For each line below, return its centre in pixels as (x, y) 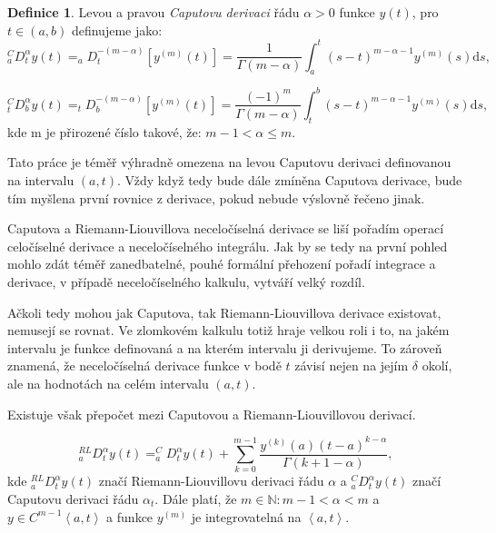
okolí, (437, 365)
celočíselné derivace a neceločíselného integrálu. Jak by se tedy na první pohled (228, 246)
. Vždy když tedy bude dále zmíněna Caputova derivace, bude (290, 179)
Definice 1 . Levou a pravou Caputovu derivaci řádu (154, 12)
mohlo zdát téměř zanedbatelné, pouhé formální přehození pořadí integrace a (222, 264)
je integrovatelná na (246, 516)
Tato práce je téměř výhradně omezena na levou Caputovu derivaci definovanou (229, 162)
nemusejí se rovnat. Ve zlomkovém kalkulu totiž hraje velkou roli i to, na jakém (228, 330)
